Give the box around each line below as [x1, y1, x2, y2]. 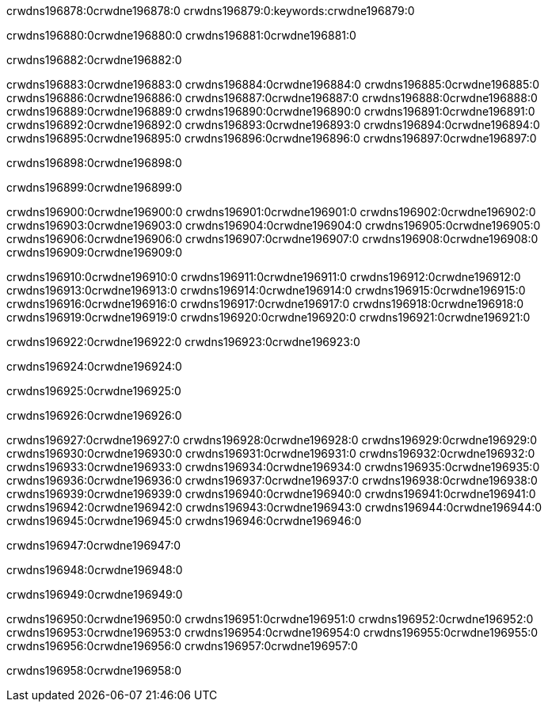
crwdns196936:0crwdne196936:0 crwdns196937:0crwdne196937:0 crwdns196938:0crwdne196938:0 [6, 474, 538, 487]
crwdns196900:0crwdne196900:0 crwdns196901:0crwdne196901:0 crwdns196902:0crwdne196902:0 [6, 205, 536, 219]
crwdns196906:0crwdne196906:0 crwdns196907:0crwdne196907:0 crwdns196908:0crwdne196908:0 [6, 232, 538, 246]
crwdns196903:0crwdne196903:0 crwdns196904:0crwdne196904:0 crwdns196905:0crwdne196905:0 [6, 219, 541, 232]
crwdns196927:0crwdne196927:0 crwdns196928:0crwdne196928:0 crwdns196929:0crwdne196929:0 [6, 433, 538, 447]
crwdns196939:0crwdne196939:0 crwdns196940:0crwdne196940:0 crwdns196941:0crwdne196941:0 [6, 487, 536, 501]
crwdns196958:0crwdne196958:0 [6, 664, 182, 677]
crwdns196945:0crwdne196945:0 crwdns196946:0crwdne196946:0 [6, 514, 362, 527]
